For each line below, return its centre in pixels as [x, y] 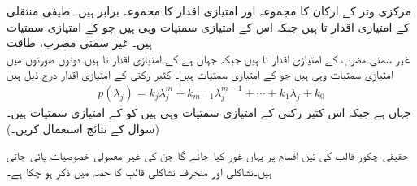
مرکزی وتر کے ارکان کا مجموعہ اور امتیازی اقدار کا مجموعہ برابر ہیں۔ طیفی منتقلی [209, 11]
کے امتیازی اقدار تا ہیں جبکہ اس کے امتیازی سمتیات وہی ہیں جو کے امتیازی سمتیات [208, 26]
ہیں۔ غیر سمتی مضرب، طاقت [79, 43]
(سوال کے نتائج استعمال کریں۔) [83, 128]
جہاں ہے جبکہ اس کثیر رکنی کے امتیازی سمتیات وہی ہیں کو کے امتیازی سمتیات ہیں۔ [209, 112]
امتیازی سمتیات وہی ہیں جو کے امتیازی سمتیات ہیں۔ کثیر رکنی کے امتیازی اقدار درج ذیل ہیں [200, 74]
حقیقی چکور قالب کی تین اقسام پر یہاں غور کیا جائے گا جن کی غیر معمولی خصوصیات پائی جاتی [208, 156]
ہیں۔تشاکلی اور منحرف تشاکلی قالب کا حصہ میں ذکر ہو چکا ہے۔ [139, 171]
